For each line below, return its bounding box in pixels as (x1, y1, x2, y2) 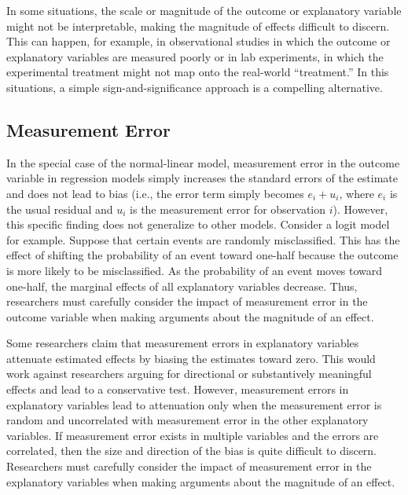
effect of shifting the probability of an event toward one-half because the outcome (6, 247, 399, 263)
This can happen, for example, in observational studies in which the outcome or (6, 33, 391, 49)
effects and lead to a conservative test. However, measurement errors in (6, 381, 349, 398)
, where (339, 185, 374, 201)
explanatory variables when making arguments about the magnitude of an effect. (6, 473, 395, 489)
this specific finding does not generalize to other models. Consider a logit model (6, 216, 390, 233)
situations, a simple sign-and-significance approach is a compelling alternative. (6, 79, 383, 95)
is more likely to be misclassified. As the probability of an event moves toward (6, 262, 383, 278)
